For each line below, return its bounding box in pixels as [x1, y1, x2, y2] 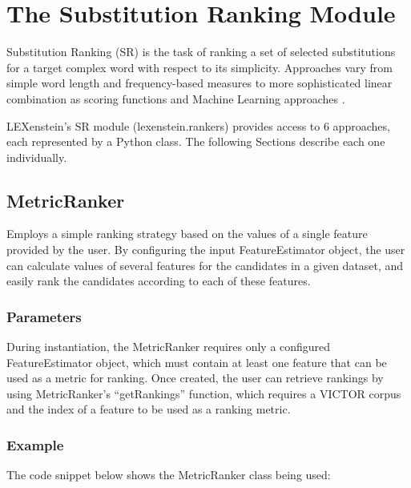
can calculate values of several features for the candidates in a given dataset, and [6, 256, 404, 273]
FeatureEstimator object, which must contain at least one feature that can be [6, 353, 387, 370]
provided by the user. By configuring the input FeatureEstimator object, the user [6, 241, 405, 258]
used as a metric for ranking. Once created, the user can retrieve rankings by [6, 369, 384, 386]
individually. [6, 148, 67, 165]
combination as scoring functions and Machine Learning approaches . [6, 90, 345, 107]
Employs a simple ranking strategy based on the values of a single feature [6, 225, 368, 242]
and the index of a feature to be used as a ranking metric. [6, 401, 291, 417]
